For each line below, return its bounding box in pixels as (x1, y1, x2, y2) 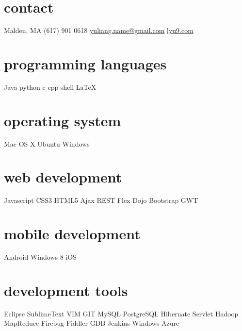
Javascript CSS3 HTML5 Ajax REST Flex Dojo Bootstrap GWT (4, 195, 198, 205)
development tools (4, 280, 128, 300)
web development (4, 167, 122, 187)
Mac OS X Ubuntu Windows (4, 138, 90, 149)
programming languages (4, 53, 167, 73)
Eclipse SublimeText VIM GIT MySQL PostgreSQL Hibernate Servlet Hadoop (4, 308, 239, 318)
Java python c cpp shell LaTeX (4, 82, 97, 92)
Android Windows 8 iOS (4, 252, 77, 262)
